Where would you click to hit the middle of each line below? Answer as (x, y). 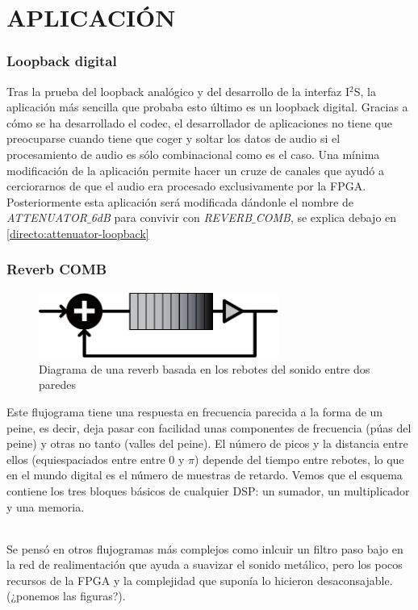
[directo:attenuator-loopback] (78, 233)
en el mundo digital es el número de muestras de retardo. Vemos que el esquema (205, 475)
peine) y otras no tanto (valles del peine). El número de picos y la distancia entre (207, 443)
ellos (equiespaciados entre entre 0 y (96, 459)
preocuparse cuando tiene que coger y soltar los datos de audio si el (173, 138)
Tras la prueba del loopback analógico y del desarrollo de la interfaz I (178, 91)
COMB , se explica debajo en (326, 217)
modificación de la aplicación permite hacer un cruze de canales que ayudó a (196, 170)
